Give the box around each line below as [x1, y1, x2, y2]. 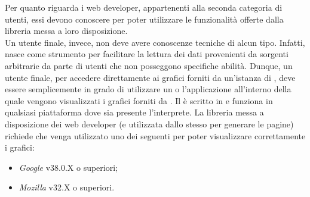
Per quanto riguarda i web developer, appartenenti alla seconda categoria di [5, 1, 283, 13]
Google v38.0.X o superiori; [19, 161, 118, 173]
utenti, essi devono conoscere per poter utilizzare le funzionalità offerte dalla [5, 12, 284, 25]
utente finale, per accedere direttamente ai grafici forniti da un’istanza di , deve [5, 71, 296, 83]
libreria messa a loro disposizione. [5, 24, 128, 37]
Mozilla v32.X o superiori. [19, 181, 115, 193]
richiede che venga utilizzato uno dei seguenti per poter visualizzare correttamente [5, 129, 306, 142]
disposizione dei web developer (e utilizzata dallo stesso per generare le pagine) [5, 117, 294, 130]
